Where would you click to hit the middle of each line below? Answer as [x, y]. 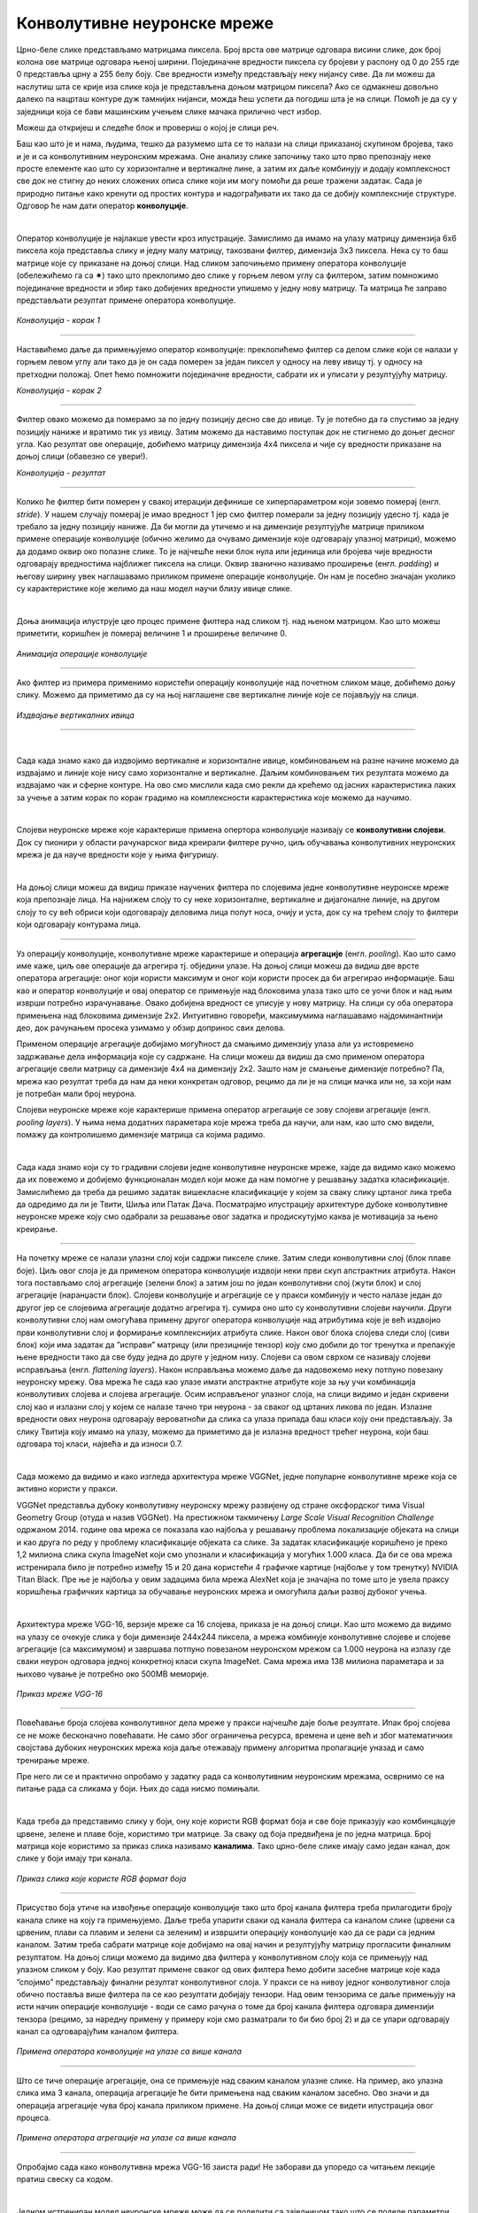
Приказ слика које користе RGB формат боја [101, 1878]
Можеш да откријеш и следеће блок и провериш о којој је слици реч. [147, 127]
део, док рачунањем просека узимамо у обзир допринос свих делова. [151, 1028]
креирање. [37, 1229]
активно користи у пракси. [67, 1489]
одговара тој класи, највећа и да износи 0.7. [100, 1444]
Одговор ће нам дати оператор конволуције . [103, 206]
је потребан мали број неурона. [77, 1093]
